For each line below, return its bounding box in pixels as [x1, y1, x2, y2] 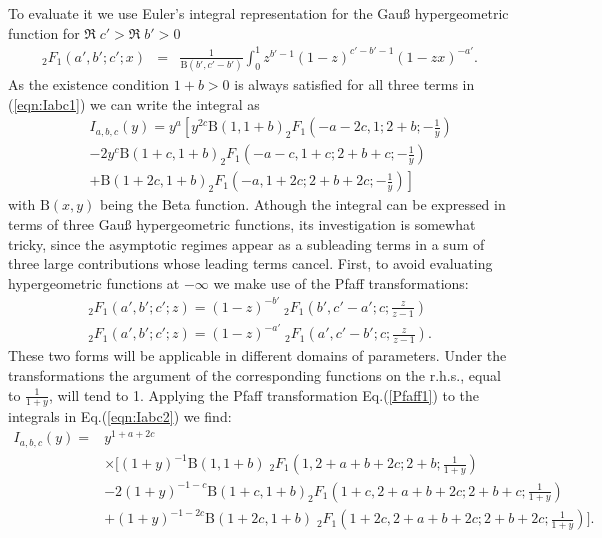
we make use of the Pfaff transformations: [213, 272, 469, 293]
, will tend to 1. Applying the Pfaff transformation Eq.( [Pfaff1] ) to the [48, 384, 480, 405]
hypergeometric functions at [8, 272, 180, 293]
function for [8, 22, 80, 43]
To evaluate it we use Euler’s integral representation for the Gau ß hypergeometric [8, 3, 509, 23]
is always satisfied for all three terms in [234, 74, 475, 95]
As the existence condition [8, 74, 170, 95]
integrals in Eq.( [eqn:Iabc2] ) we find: [8, 406, 232, 427]
